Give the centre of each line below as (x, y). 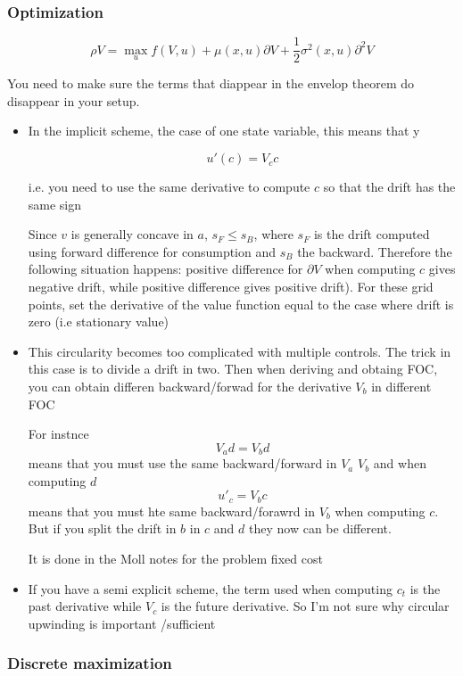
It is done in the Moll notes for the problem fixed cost (175, 559)
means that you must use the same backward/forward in (182, 463)
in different (401, 386)
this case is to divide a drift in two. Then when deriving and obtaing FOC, (233, 369)
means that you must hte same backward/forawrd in (171, 511)
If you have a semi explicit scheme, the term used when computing (210, 588)
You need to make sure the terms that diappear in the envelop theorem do (211, 83)
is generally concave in (132, 234)
